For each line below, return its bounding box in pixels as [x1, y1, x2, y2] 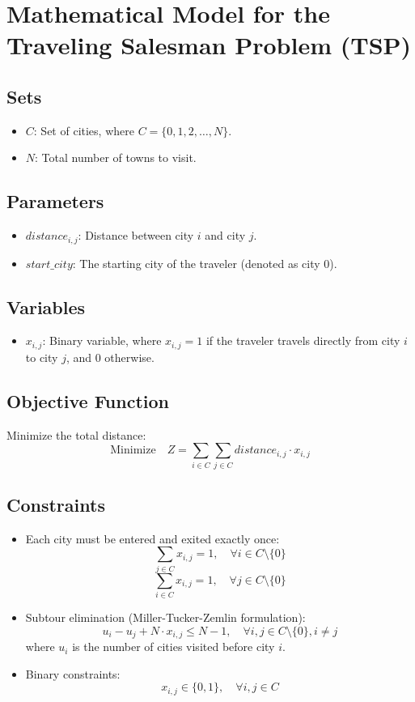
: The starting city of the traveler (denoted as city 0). [72, 254, 337, 271]
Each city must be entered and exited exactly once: [25, 530, 280, 547]
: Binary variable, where [42, 332, 162, 349]
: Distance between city [78, 227, 194, 244]
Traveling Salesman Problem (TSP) [6, 28, 412, 62]
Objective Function [6, 388, 170, 413]
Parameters [6, 189, 104, 214]
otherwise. [104, 348, 155, 365]
